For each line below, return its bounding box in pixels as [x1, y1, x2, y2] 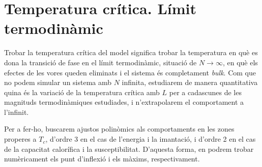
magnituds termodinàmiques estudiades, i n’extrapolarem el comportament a [4, 97, 244, 107]
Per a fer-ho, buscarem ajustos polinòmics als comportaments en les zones [4, 123, 235, 134]
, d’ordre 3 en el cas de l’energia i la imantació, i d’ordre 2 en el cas [45, 134, 256, 144]
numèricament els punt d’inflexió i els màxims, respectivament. [4, 153, 200, 164]
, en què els [222, 57, 258, 67]
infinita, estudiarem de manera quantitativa [122, 77, 258, 88]
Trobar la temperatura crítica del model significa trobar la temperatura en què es [4, 47, 258, 58]
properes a [4, 134, 37, 144]
